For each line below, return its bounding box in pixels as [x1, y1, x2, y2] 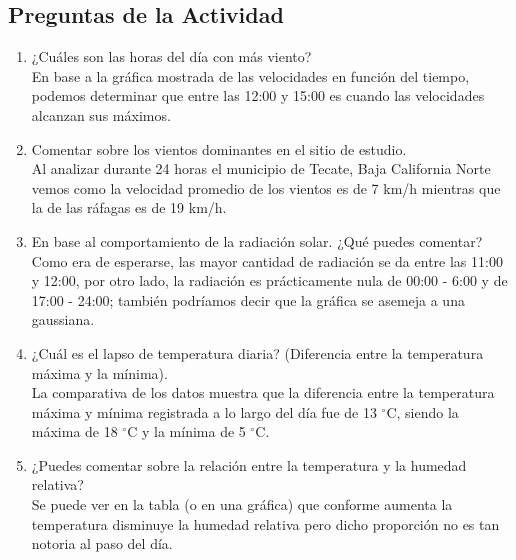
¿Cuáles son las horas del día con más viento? [31, 46, 312, 67]
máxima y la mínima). [31, 362, 168, 383]
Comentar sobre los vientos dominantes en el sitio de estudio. [31, 138, 407, 159]
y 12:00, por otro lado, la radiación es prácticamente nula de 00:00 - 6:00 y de [31, 270, 508, 291]
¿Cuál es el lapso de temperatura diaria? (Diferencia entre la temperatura [31, 342, 484, 363]
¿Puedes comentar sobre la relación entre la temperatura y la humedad [31, 454, 467, 475]
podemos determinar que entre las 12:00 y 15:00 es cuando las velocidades [31, 85, 485, 106]
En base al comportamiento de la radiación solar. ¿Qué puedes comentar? [31, 230, 483, 251]
